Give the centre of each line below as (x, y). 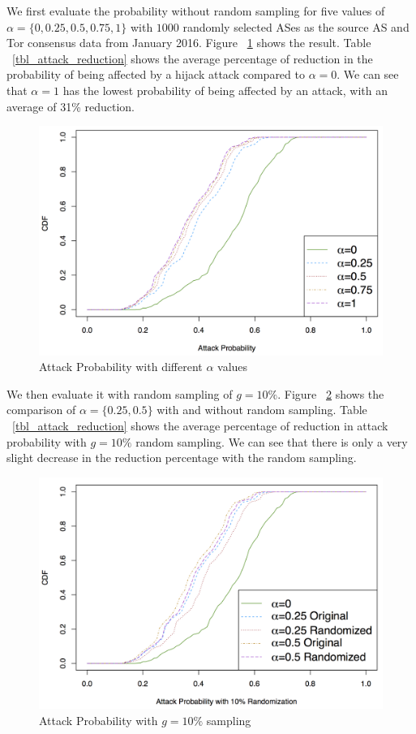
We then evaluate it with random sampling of (120, 393)
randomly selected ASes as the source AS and (296, 26)
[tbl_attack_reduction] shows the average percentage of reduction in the (193, 58)
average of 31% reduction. (71, 106)
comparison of (41, 410)
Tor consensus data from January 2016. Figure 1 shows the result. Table (189, 43)
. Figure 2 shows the (331, 393)
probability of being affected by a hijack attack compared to (156, 74)
